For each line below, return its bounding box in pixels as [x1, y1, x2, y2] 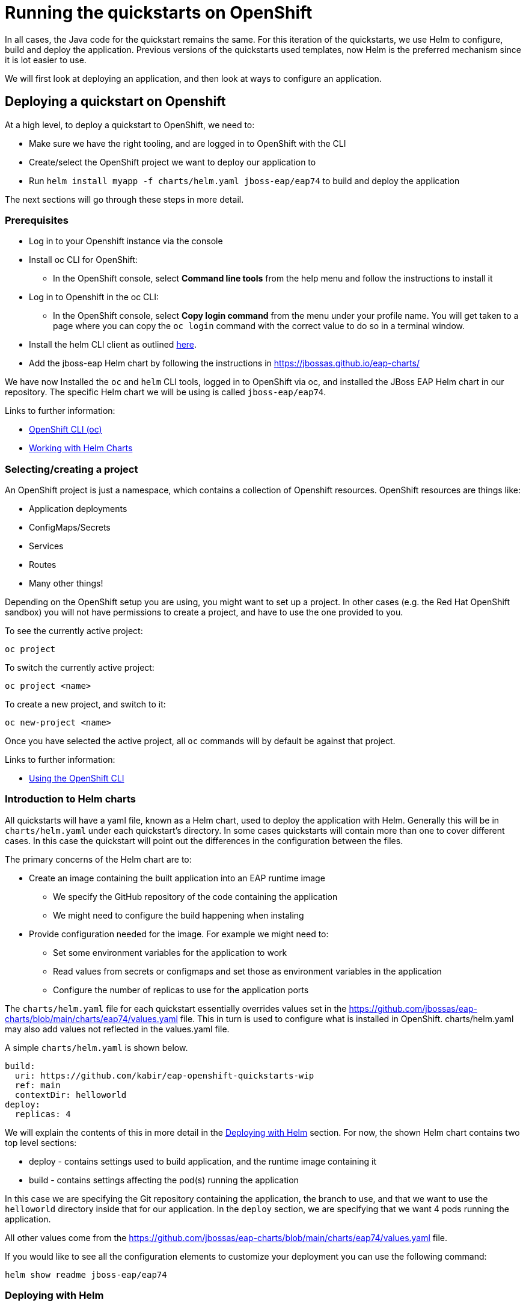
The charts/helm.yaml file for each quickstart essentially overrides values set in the [5, 1003, 347, 1014]
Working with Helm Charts [29, 443, 133, 454]
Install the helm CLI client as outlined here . [29, 339, 197, 350]
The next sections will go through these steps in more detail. [5, 194, 244, 205]
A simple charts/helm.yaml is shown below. [5, 1042, 188, 1053]
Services [29, 541, 64, 552]
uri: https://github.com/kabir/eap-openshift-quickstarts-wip [14, 1070, 314, 1080]
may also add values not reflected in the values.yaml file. [5, 1023, 230, 1034]
